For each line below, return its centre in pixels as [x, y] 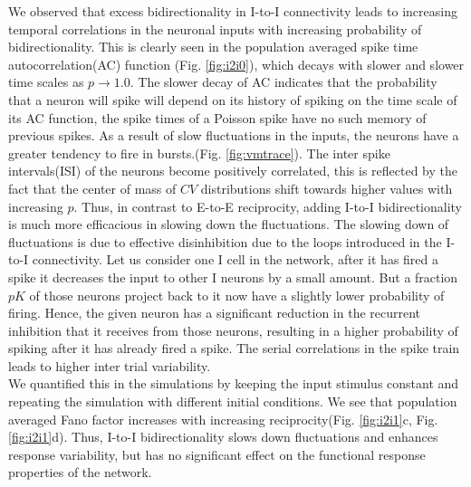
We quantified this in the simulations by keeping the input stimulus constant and [234, 383]
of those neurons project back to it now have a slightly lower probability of [237, 295]
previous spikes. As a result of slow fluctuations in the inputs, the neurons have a [234, 135]
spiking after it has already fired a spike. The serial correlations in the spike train [234, 348]
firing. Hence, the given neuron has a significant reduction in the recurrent [215, 313]
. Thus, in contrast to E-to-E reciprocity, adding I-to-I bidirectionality [268, 206]
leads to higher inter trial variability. [110, 365]
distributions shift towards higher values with [327, 188]
